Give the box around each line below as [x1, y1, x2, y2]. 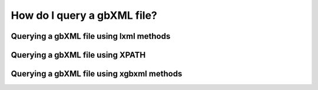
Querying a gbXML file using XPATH [11, 50, 146, 60]
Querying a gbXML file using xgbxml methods [11, 69, 183, 79]
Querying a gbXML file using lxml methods [11, 31, 171, 41]
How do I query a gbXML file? [11, 9, 157, 22]
